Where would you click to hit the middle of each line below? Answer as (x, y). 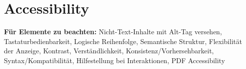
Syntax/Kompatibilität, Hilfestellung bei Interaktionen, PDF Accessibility (114, 60)
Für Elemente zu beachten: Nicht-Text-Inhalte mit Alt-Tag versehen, (113, 32)
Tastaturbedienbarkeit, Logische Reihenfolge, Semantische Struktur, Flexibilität (123, 41)
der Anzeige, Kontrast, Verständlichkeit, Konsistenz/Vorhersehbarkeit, (109, 51)
